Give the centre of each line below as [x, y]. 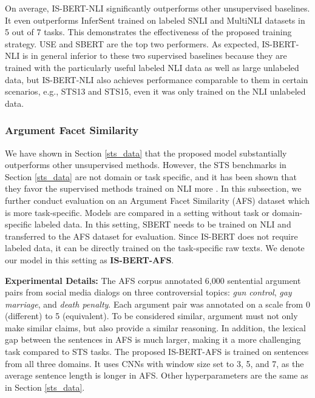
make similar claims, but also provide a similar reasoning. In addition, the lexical [155, 327]
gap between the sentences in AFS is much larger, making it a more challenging [153, 339]
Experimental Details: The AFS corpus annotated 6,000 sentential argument [153, 280]
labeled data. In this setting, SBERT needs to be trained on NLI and [163, 224]
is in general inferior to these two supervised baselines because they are [154, 56]
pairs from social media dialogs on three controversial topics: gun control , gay [148, 292]
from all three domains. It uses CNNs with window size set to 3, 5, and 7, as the [154, 363]
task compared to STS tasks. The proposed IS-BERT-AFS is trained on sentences [157, 352]
